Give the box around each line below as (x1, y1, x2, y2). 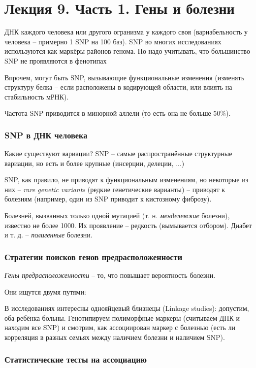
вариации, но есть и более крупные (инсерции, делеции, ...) (4, 158, 185, 168)
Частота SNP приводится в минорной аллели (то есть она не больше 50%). (4, 108, 231, 118)
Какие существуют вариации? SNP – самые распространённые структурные (4, 148, 232, 159)
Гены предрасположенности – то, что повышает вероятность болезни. (4, 270, 216, 280)
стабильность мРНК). (4, 91, 69, 101)
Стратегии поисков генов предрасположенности (4, 250, 183, 263)
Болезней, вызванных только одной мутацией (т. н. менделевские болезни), (4, 210, 230, 221)
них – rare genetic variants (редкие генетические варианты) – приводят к (4, 184, 225, 194)
